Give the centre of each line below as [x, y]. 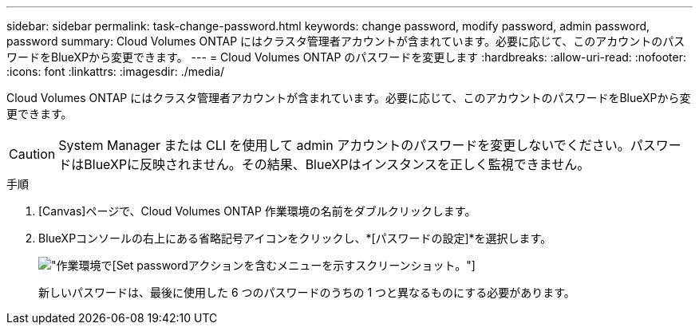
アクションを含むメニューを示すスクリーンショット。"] [332, 265]
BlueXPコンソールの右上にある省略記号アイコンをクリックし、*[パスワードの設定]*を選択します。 [295, 238]
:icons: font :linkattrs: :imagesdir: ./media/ [116, 71]
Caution [32, 154]
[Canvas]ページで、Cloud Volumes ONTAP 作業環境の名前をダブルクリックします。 [257, 211]
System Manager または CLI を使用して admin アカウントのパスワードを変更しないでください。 [344, 145]
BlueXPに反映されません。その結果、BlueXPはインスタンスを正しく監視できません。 [337, 164]
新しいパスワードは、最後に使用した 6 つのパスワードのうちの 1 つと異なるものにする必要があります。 [307, 292]
